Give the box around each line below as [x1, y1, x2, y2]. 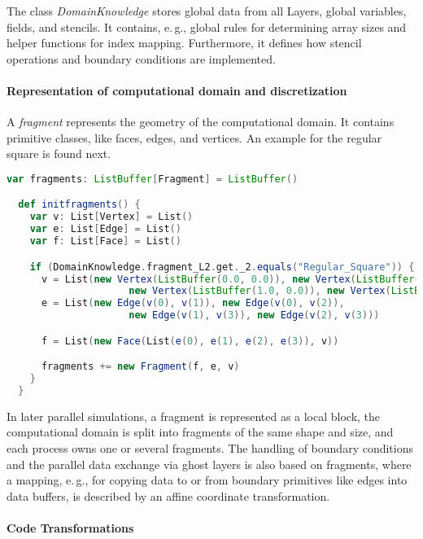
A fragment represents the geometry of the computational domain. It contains [7, 113, 395, 130]
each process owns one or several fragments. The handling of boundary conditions [7, 440, 413, 457]
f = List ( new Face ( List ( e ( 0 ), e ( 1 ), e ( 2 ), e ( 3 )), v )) [41, 335, 339, 347]
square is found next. [7, 145, 111, 162]
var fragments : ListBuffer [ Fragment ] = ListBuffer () [7, 173, 299, 185]
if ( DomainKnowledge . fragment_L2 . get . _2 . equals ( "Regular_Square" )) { [29, 261, 415, 273]
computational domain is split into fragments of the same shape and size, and [7, 423, 394, 440]
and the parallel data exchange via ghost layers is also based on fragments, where [7, 455, 412, 472]
